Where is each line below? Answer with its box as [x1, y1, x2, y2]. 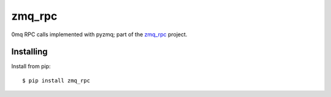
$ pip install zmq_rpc [22, 77, 91, 84]
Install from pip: [11, 63, 51, 70]
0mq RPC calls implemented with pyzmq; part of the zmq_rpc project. [11, 31, 188, 38]
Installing [11, 47, 48, 57]
